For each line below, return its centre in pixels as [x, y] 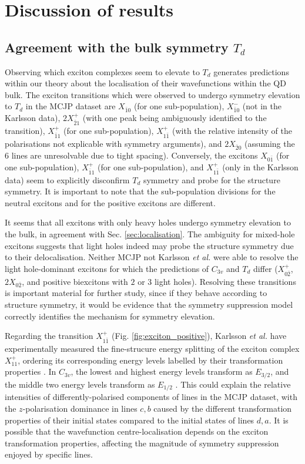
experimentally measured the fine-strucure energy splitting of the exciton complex [152, 349]
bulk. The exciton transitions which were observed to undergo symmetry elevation [152, 94]
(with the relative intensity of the [232, 131]
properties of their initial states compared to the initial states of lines [130, 420]
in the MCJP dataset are [71, 106]
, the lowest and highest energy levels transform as [162, 371]
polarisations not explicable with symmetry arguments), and [113, 144]
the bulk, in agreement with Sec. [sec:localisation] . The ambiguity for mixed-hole [150, 233]
